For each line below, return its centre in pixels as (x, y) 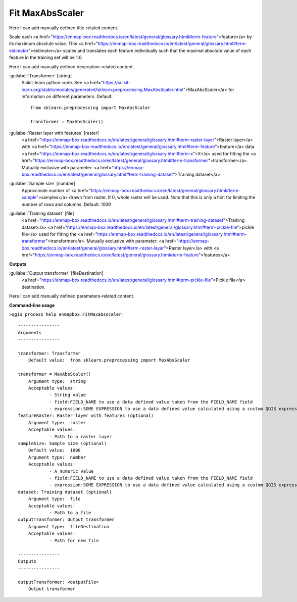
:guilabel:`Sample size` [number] (42, 184)
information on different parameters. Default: (67, 97)
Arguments (30, 332)
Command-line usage (32, 305)
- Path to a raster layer (81, 436)
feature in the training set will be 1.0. (46, 57)
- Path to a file (70, 513)
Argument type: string (57, 381)
